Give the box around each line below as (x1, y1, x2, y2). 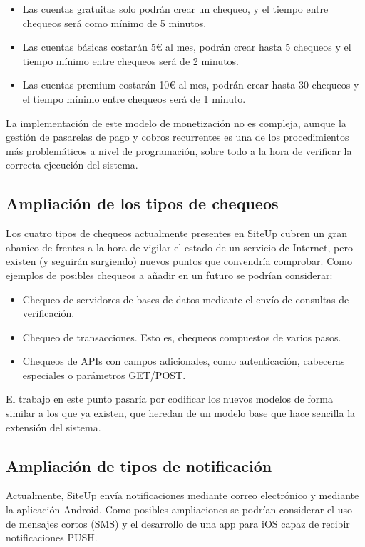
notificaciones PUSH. (6, 530, 98, 545)
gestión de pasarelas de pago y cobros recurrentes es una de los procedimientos (6, 129, 349, 144)
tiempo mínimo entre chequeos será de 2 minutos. (22, 53, 240, 68)
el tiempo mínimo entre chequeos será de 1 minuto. (22, 91, 246, 106)
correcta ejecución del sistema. (6, 157, 138, 172)
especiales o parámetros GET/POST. (22, 367, 186, 382)
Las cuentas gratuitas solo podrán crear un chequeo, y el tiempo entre (22, 1, 329, 16)
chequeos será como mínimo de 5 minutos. (22, 15, 207, 30)
